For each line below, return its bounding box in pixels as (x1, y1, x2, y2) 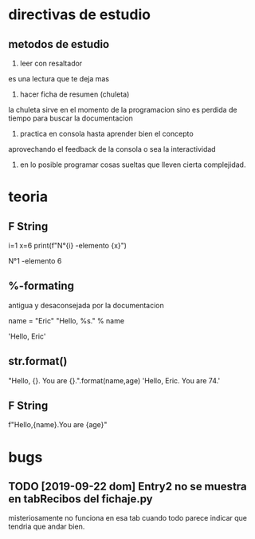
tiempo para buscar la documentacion (8, 113, 134, 123)
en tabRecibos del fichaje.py (8, 493, 153, 506)
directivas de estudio (8, 6, 151, 24)
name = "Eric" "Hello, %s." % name (8, 315, 125, 325)
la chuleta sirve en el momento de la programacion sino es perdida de (8, 105, 237, 114)
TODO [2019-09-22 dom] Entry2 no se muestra (8, 480, 247, 493)
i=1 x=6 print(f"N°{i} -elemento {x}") (8, 241, 127, 250)
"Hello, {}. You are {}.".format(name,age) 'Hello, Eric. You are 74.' (8, 375, 221, 385)
